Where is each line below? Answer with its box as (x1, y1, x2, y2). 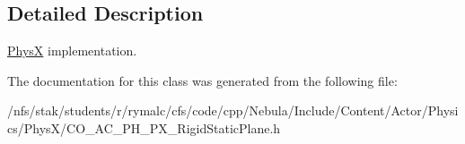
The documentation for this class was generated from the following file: (7, 71, 398, 89)
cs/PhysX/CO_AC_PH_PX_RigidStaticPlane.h (7, 118, 281, 137)
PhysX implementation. (7, 41, 137, 60)
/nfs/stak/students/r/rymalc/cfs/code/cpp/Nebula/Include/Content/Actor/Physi (7, 101, 459, 120)
